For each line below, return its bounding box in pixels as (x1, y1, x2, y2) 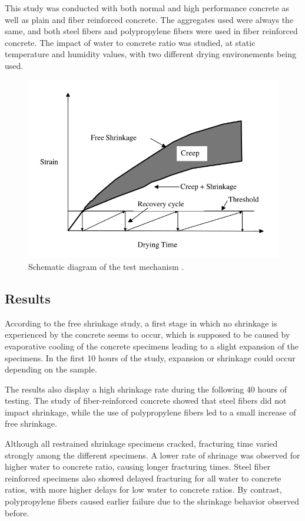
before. (5, 506, 29, 519)
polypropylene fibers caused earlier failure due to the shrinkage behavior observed (5, 495, 299, 507)
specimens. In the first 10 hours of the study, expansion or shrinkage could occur (5, 351, 296, 364)
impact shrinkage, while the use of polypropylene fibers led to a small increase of (5, 405, 296, 418)
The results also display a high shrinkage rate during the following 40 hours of (5, 382, 287, 395)
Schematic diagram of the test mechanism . (28, 260, 184, 272)
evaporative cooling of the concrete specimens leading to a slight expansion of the (5, 339, 299, 352)
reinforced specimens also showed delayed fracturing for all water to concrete (5, 471, 281, 484)
